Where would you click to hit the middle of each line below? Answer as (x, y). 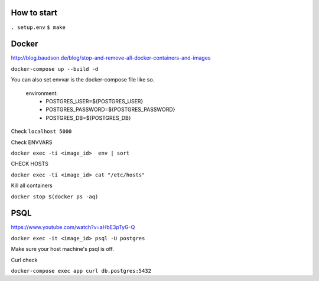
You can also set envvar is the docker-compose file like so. (83, 80)
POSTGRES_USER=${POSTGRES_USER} (95, 101)
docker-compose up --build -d (55, 69)
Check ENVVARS (32, 142)
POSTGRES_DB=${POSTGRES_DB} (88, 117)
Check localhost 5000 (41, 131)
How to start (34, 13)
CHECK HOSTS (30, 164)
